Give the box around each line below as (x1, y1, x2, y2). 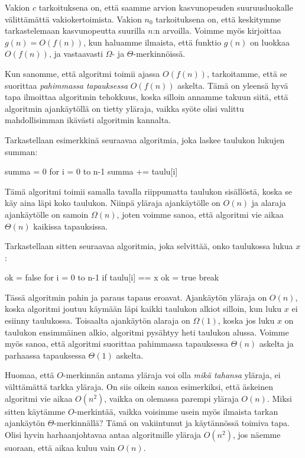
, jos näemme (232, 428, 281, 440)
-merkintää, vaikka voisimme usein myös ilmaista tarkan (74, 405, 278, 417)
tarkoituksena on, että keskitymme (155, 12, 281, 25)
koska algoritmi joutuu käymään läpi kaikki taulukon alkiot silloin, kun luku (5, 302, 282, 315)
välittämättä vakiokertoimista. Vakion (5, 12, 142, 25)
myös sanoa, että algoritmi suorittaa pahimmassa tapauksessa (5, 337, 228, 350)
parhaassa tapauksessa (5, 349, 86, 361)
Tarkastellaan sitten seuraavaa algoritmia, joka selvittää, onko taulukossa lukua (5, 240, 293, 252)
